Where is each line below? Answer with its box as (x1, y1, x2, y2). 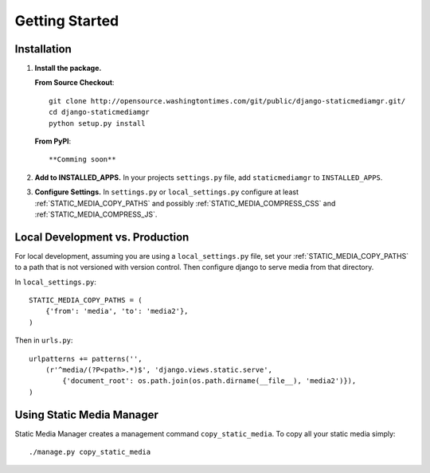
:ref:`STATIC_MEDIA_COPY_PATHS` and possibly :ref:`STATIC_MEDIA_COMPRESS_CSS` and (34, 198, 336, 208)
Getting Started (14, 12, 119, 29)
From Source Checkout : (34, 78, 115, 88)
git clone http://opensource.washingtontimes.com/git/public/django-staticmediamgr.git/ (49, 96, 406, 105)
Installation (14, 42, 72, 56)
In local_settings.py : (14, 277, 97, 287)
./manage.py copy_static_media (29, 448, 151, 457)
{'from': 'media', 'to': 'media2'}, (45, 307, 189, 316)
